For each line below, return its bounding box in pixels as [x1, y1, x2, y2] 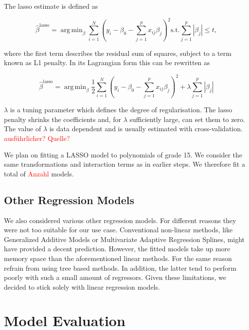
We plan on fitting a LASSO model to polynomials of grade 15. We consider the [4, 149, 243, 159]
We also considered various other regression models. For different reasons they [4, 215, 236, 225]
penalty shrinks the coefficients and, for [4, 114, 122, 124]
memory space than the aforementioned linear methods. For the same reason [4, 253, 232, 263]
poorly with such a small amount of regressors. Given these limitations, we [4, 272, 226, 282]
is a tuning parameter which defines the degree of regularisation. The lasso [10, 104, 232, 115]
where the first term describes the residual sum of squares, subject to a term [4, 48, 231, 58]
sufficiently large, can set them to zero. [129, 114, 245, 124]
